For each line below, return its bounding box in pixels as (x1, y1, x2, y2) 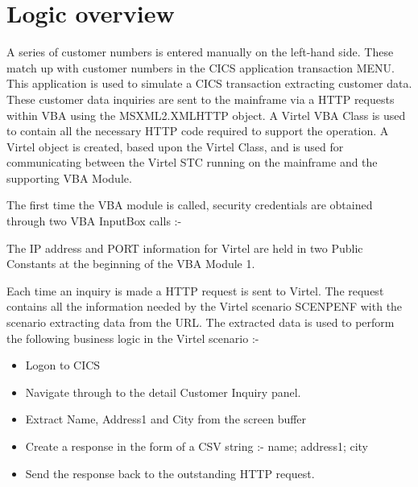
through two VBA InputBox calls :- (6, 213, 182, 229)
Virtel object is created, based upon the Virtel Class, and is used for (6, 138, 344, 155)
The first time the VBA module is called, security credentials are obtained (6, 196, 373, 213)
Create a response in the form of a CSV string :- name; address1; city (25, 438, 369, 454)
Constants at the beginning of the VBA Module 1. (6, 255, 255, 272)
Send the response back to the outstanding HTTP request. (25, 464, 315, 481)
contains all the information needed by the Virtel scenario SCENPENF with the (6, 298, 403, 315)
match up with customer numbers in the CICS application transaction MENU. (6, 59, 395, 76)
